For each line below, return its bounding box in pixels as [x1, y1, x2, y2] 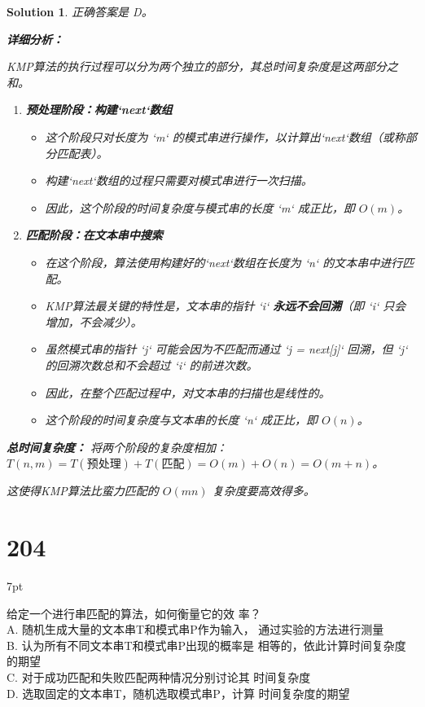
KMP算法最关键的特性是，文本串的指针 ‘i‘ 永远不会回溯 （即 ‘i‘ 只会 [45, 297, 406, 314]
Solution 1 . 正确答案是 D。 [7, 3, 153, 20]
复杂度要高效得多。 [212, 482, 315, 499]
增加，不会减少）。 [45, 313, 142, 330]
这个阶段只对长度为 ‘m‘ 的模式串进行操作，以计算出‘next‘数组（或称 [45, 128, 405, 145]
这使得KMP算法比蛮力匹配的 [7, 482, 159, 499]
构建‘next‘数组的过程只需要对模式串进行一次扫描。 [45, 172, 313, 189]
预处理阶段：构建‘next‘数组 [25, 101, 173, 118]
